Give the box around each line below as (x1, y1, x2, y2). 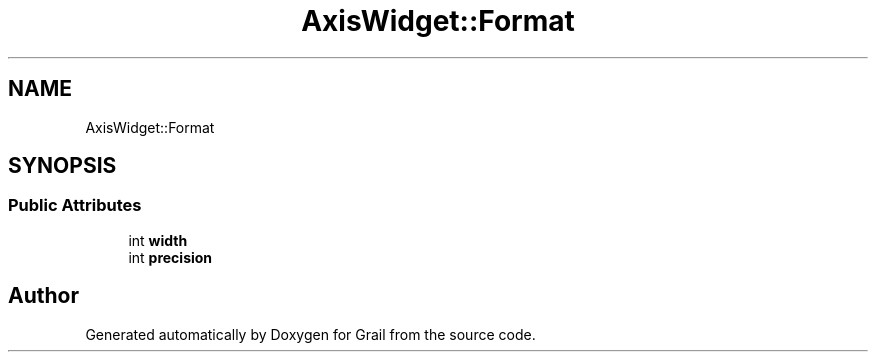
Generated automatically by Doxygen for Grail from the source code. (85, 325, 536, 343)
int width (128, 231, 188, 249)
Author (8, 283, 79, 309)
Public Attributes (8, 195, 142, 216)
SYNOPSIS (8, 153, 117, 179)
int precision (128, 248, 213, 266)
